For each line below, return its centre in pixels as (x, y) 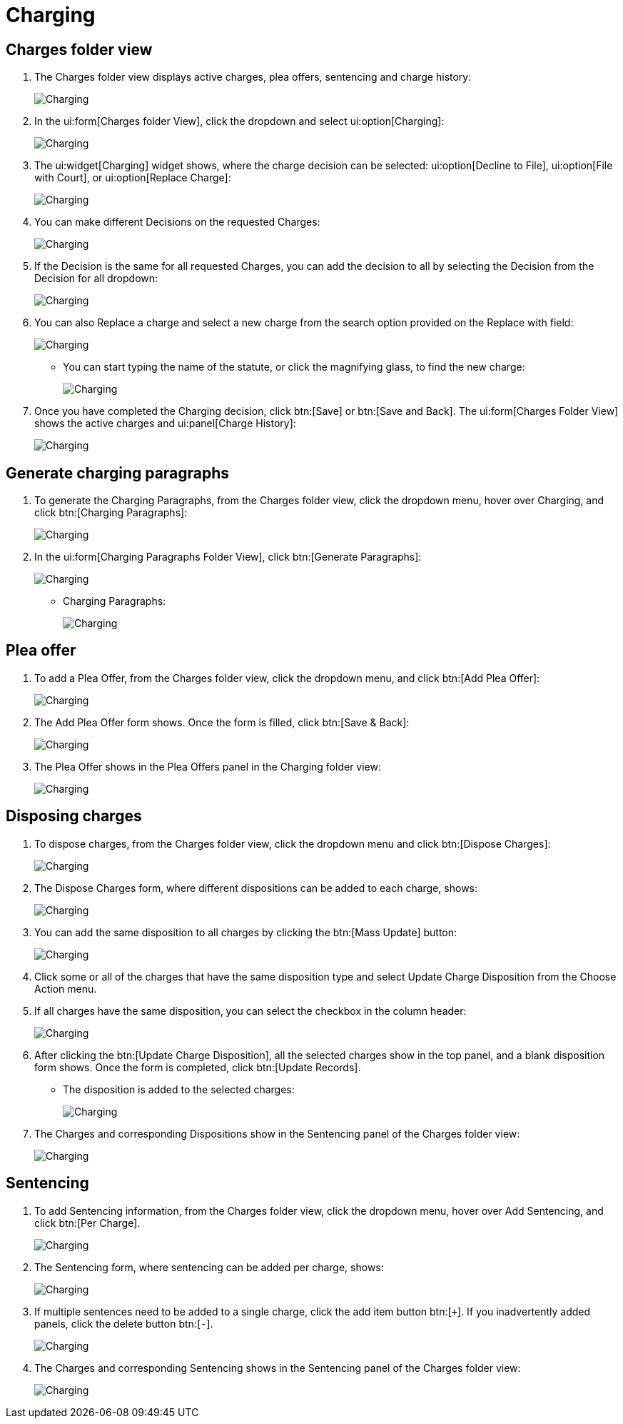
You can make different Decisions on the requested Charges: (177, 222)
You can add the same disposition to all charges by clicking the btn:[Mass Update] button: (246, 932)
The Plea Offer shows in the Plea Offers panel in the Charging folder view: (208, 766)
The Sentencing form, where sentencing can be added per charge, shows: (209, 1267)
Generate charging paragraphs (118, 473)
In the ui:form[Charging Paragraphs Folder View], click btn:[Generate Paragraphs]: (228, 557)
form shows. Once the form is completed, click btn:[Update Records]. (198, 1067)
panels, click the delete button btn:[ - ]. (124, 1323)
